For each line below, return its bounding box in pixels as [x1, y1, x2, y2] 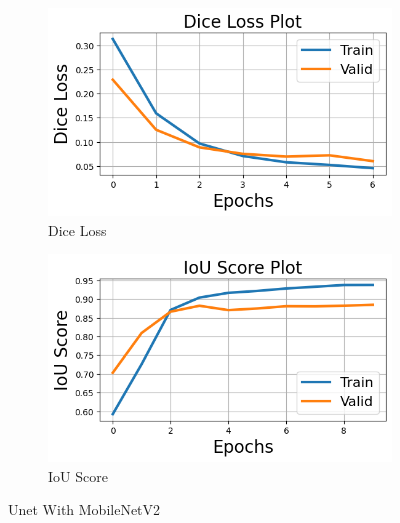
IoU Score [48, 465, 108, 486]
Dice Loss [48, 219, 107, 240]
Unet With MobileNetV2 [8, 499, 161, 520]
